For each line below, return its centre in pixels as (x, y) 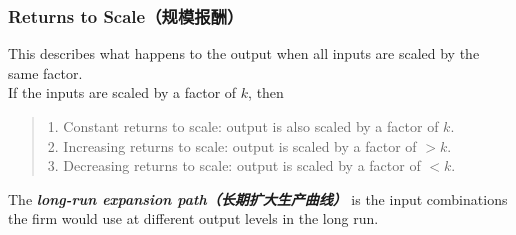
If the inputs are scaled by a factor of (122, 92)
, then (266, 92)
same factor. (45, 72)
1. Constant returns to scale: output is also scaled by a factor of (243, 126)
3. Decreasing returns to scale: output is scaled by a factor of (234, 165)
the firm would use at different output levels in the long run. (193, 218)
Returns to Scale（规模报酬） (126, 15)
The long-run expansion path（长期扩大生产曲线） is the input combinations (258, 198)
